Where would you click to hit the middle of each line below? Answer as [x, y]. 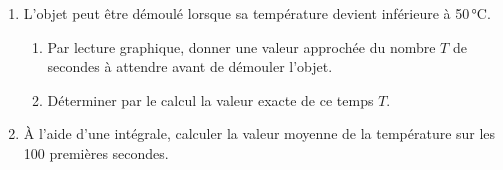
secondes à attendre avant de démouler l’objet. [190, 66]
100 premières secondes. [96, 152]
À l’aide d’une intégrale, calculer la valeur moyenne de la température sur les [259, 133]
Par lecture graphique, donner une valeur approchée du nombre [241, 46]
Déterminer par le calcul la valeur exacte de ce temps [210, 99]
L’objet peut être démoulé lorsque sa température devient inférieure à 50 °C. [257, 13]
